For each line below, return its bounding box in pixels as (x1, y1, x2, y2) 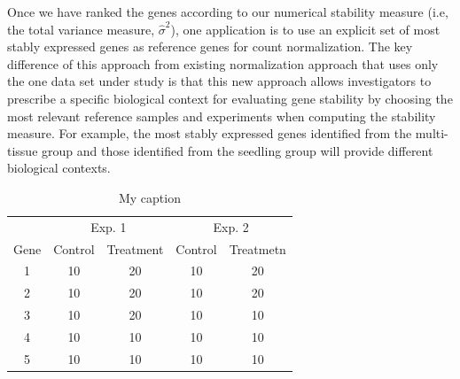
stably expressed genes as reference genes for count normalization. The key (7, 37, 413, 56)
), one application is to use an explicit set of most (170, 19, 441, 38)
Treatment (106, 239, 164, 258)
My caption (118, 188, 181, 206)
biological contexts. (7, 159, 111, 177)
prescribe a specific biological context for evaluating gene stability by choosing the (7, 89, 453, 107)
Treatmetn (229, 239, 286, 258)
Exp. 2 (213, 217, 249, 236)
